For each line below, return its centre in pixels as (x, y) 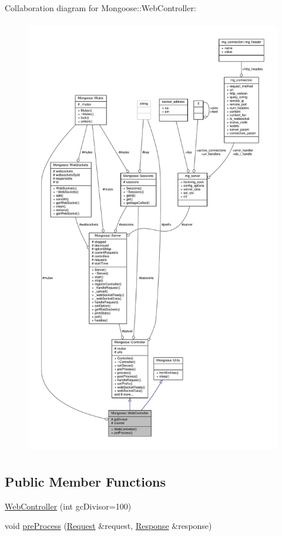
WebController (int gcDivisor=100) (68, 506)
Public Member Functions (85, 481)
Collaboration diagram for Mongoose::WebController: (100, 8)
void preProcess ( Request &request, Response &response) (108, 526)
